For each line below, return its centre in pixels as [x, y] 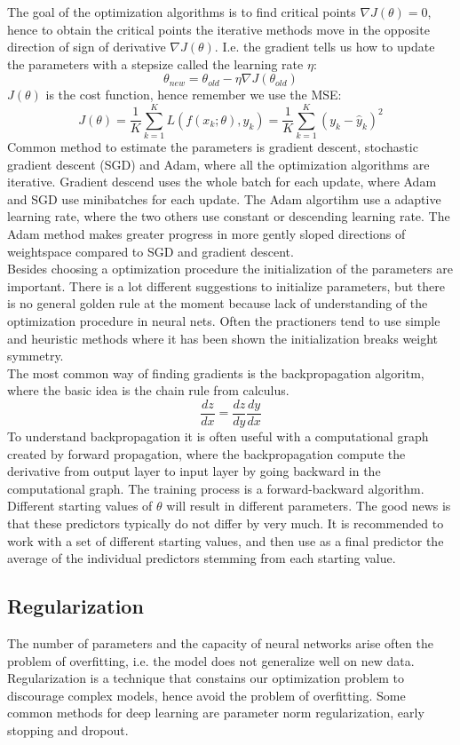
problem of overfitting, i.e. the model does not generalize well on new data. [211, 660]
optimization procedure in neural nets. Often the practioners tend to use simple [224, 321]
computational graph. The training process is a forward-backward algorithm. [216, 488]
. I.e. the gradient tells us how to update [325, 47]
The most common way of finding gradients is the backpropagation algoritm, [216, 372]
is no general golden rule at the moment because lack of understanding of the [218, 303]
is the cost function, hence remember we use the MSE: [194, 95]
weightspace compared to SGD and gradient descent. [151, 251]
